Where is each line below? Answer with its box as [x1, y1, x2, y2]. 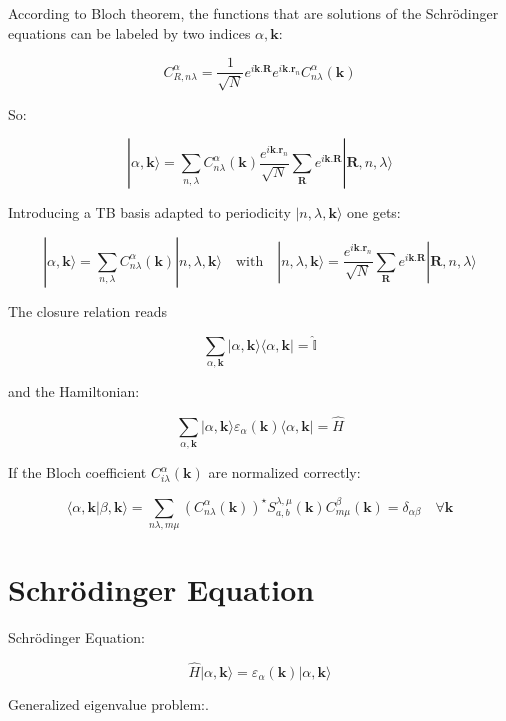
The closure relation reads [8, 300, 167, 321]
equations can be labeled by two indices [8, 22, 251, 43]
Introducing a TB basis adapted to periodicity [8, 202, 291, 223]
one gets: [347, 202, 401, 223]
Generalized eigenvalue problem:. [8, 693, 209, 714]
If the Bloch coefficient [8, 462, 147, 483]
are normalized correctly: [208, 462, 361, 483]
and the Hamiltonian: [8, 380, 140, 401]
